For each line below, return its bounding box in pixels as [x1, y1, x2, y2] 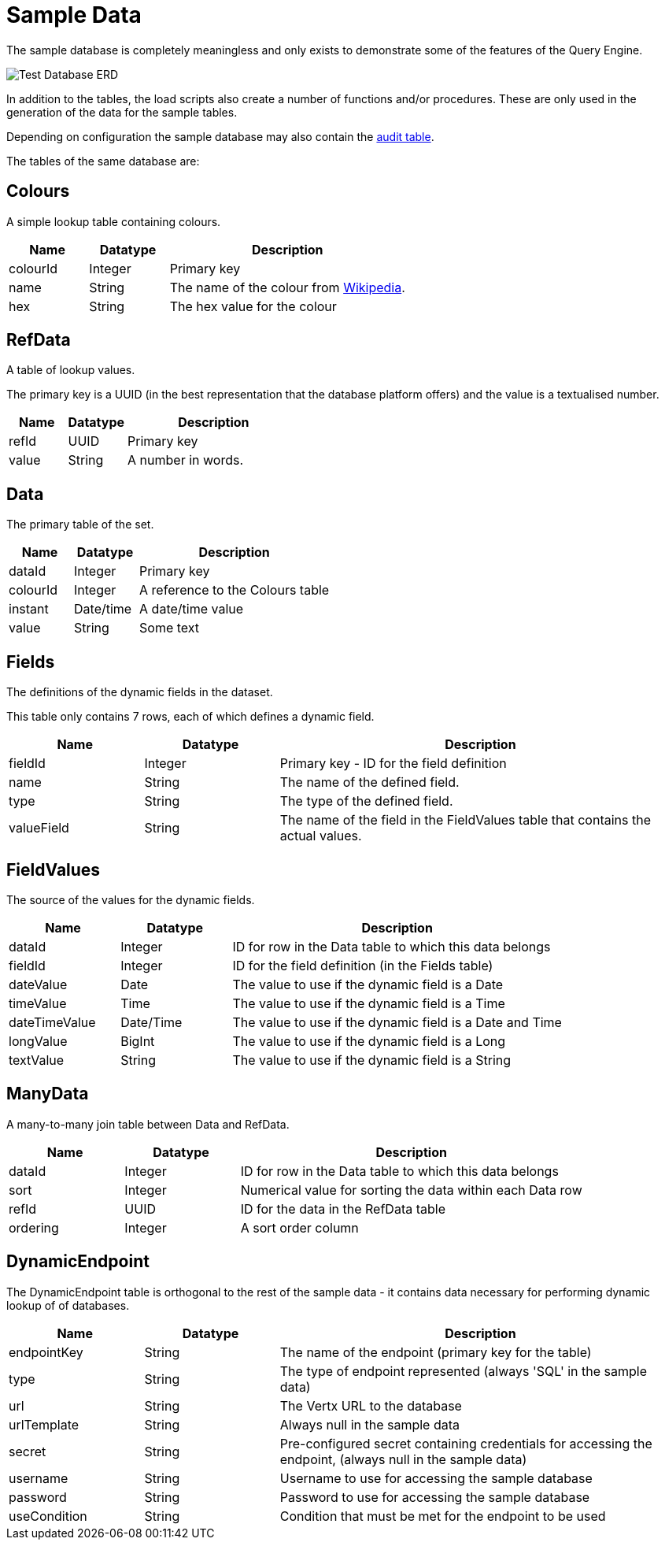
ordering [9, 1219, 59, 1236]
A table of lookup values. [6, 363, 135, 377]
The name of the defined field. [279, 774, 460, 791]
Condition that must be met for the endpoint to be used [279, 1507, 606, 1524]
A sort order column [240, 1219, 359, 1236]
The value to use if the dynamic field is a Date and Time [232, 1014, 562, 1030]
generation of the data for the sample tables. [6, 105, 238, 119]
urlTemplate [9, 1416, 79, 1433]
